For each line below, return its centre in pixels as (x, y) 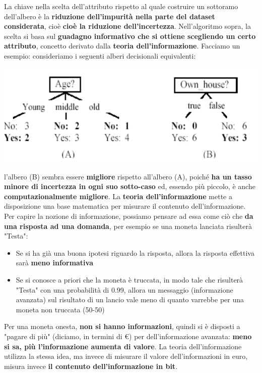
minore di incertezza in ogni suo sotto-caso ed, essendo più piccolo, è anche (130, 186)
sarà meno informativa (55, 263)
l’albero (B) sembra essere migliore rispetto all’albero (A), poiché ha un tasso (128, 176)
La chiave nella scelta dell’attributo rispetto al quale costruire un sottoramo (121, 6)
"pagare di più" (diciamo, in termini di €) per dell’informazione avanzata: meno (128, 336)
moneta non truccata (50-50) (60, 309)
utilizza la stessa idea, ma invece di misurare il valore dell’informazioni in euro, (126, 356)
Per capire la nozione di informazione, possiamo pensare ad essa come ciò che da (129, 216)
